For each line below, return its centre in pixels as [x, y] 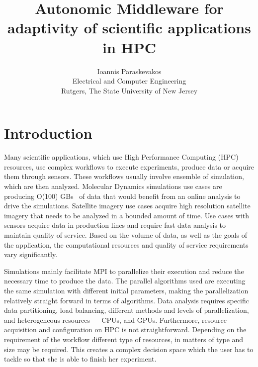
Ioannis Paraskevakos [129, 71]
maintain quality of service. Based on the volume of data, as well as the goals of [126, 234]
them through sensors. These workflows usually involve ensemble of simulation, [124, 176]
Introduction [48, 133]
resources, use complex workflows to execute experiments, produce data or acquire [129, 166]
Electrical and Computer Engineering [129, 81]
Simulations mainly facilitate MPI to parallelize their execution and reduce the [124, 271]
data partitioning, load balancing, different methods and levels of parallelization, [127, 310]
